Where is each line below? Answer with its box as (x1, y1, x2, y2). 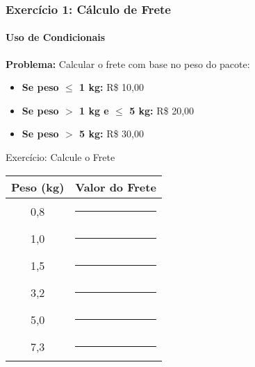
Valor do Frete (75, 178, 156, 195)
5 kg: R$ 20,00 (129, 103, 195, 117)
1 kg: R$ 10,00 (79, 80, 145, 94)
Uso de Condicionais (6, 30, 106, 44)
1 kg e (79, 103, 109, 117)
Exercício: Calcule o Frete (6, 150, 115, 164)
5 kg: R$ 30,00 (79, 126, 145, 141)
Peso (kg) (11, 178, 65, 195)
